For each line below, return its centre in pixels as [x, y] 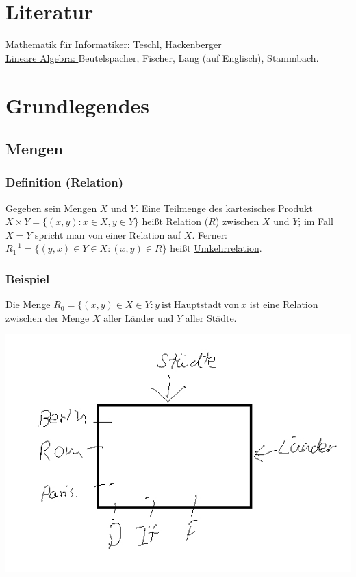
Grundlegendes [78, 105]
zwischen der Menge [48, 317]
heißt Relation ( [175, 221]
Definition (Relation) [64, 182]
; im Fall [316, 221]
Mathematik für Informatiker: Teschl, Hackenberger [114, 44]
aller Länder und [139, 317]
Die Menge [28, 304]
